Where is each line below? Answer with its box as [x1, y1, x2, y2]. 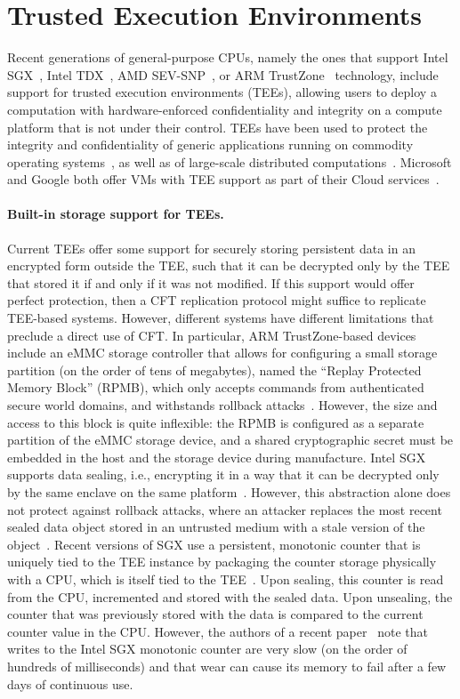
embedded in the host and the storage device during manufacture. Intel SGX [7, 447, 426, 466]
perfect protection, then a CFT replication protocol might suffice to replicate [7, 291, 426, 309]
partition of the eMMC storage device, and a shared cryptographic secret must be [7, 430, 454, 449]
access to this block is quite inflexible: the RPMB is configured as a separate [7, 413, 424, 431]
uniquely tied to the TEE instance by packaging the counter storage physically [7, 552, 437, 571]
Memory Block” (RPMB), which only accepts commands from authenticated [7, 378, 424, 397]
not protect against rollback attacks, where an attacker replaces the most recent [7, 500, 442, 518]
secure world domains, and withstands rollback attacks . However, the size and [7, 396, 438, 414]
